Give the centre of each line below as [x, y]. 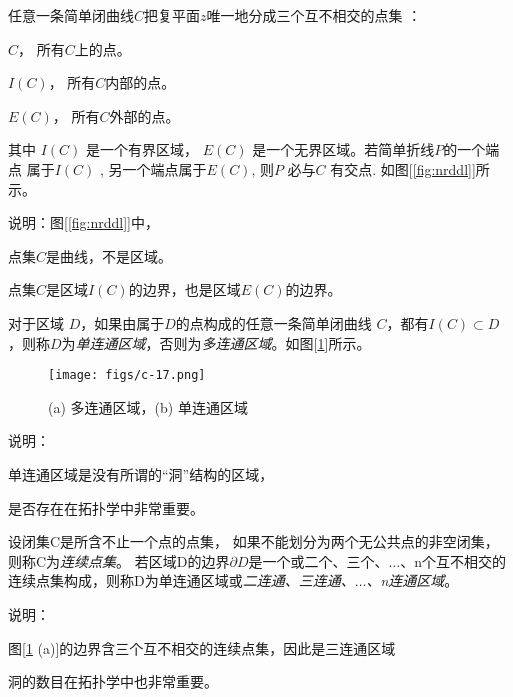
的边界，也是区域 [184, 289]
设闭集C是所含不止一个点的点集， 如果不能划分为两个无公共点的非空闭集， [253, 541]
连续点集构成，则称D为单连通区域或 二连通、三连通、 [181, 580]
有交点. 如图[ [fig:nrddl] [401, 168]
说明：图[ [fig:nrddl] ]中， [84, 222]
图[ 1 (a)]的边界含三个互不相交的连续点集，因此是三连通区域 [202, 647]
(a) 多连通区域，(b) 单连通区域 [148, 406]
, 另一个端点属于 [153, 168]
